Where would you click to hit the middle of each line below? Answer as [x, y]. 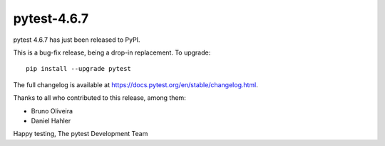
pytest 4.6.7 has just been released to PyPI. [77, 40]
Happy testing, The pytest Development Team [81, 134]
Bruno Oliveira [52, 111]
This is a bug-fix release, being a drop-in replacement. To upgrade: [112, 52]
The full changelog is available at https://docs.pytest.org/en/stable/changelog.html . [135, 84]
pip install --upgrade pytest [79, 69]
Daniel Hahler [51, 120]
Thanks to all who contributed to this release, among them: [100, 98]
